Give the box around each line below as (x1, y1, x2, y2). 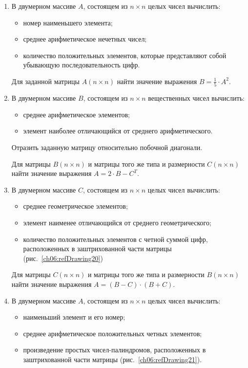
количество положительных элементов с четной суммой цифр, (23, 234, 208, 244)
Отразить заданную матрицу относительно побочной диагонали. (11, 142, 203, 152)
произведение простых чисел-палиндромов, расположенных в (23, 345, 206, 355)
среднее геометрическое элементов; (23, 201, 128, 211)
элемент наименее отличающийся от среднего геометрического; (23, 217, 211, 228)
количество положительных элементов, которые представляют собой (23, 50, 227, 60)
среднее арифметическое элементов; (23, 109, 130, 119)
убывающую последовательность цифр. (23, 60, 140, 70)
